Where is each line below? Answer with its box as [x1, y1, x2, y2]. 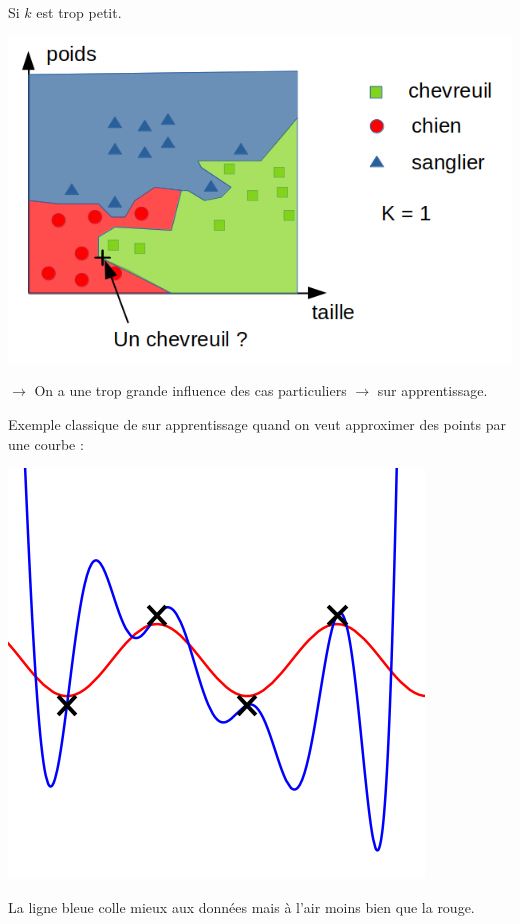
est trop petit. [36, 2, 122, 22]
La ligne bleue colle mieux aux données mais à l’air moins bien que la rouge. [8, 896, 475, 917]
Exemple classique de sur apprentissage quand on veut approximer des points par [8, 413, 506, 434]
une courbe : [8, 433, 84, 454]
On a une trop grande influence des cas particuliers [34, 380, 347, 401]
